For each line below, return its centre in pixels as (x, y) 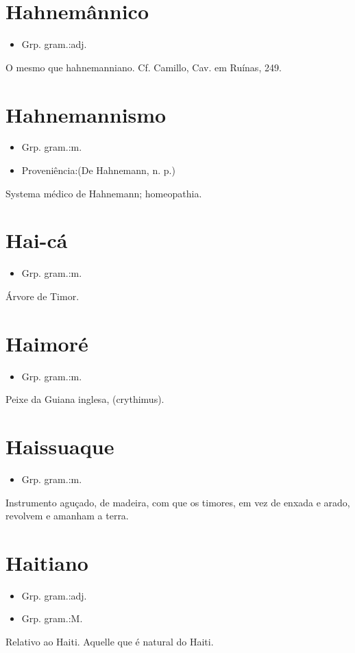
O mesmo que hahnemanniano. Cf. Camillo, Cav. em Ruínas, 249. (144, 67)
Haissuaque (60, 446)
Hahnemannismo (86, 114)
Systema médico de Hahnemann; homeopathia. (104, 193)
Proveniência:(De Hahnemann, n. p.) (98, 170)
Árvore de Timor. (42, 296)
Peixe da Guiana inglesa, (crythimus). (85, 399)
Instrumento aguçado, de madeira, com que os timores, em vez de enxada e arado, (178, 502)
